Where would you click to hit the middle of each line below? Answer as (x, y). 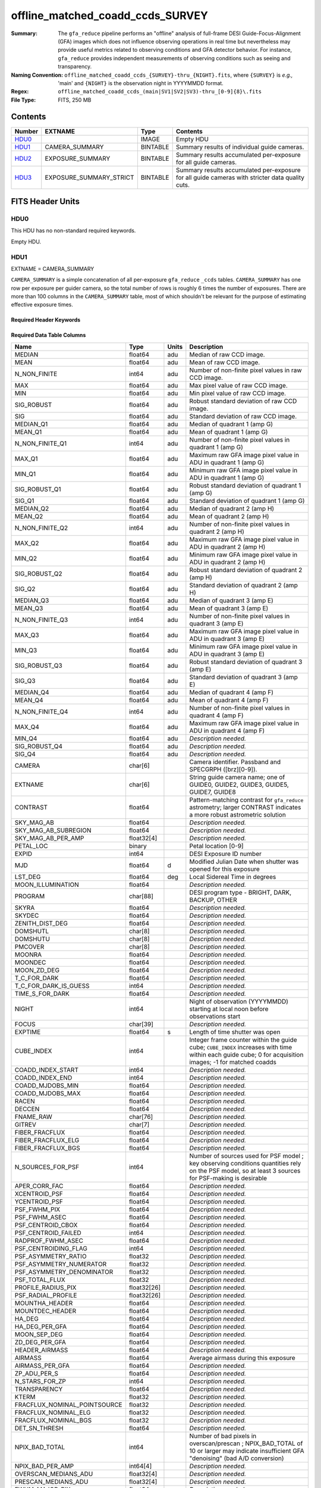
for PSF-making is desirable (228, 1178)
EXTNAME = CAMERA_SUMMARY (53, 268)
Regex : (20, 92)
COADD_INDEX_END (43, 1077)
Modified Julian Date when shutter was (244, 861)
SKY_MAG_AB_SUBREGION (53, 830)
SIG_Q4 (25, 754)
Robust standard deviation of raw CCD (243, 401)
